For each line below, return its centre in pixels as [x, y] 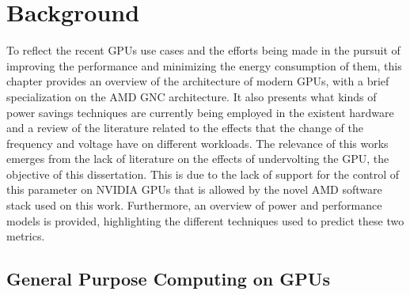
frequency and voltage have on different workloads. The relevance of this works [197, 143]
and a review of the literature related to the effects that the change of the [185, 128]
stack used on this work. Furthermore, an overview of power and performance [194, 205]
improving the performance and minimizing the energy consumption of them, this [204, 65]
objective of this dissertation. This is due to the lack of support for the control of [203, 174]
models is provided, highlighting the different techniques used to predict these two [205, 220]
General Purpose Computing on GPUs [168, 279]
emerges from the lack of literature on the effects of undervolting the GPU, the [198, 159]
